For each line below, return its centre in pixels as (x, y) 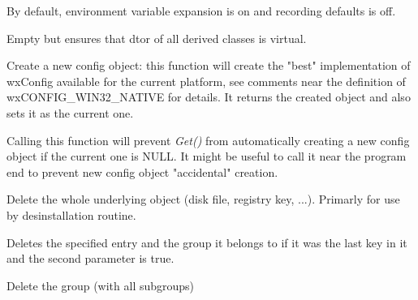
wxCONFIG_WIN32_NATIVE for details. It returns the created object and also (209, 97)
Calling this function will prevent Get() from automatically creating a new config (208, 140)
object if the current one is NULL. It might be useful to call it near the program (207, 156)
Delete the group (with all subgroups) (101, 285)
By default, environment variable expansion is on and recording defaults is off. (201, 11)
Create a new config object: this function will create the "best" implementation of (209, 65)
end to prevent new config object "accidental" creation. (142, 171)
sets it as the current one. (70, 112)
